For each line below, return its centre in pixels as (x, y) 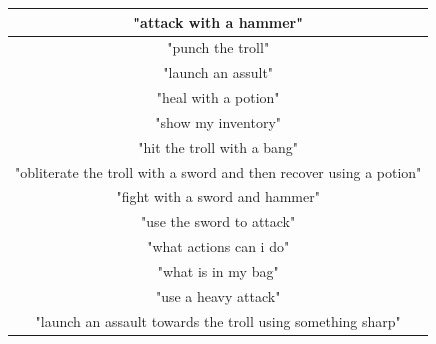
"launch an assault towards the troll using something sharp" (218, 320)
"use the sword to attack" (218, 221)
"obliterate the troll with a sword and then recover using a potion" (218, 171)
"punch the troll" (218, 47)
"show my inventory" (218, 121)
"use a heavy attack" (218, 295)
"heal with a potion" (218, 97)
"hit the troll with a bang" (218, 146)
